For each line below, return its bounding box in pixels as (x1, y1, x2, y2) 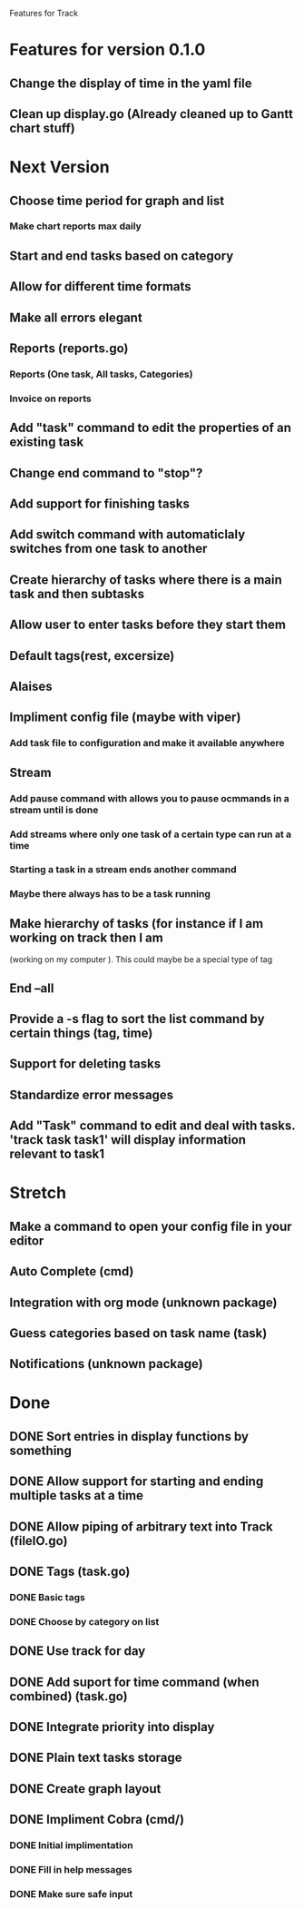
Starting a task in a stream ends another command (9, 863, 238, 876)
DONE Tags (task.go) (9, 1564, 131, 1579)
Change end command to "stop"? (9, 465, 203, 480)
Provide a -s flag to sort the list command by (9, 1011, 265, 1027)
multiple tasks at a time (9, 1488, 143, 1503)
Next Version (9, 157, 111, 178)
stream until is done (9, 803, 99, 816)
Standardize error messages (9, 1087, 174, 1102)
